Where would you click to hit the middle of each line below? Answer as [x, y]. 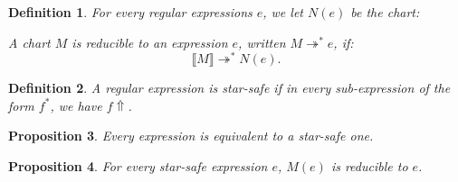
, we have [76, 105]
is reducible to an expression [150, 42]
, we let [283, 12]
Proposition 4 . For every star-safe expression [138, 166]
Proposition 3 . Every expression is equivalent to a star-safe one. [191, 136]
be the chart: [385, 12]
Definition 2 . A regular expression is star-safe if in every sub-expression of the [229, 88]
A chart [29, 42]
